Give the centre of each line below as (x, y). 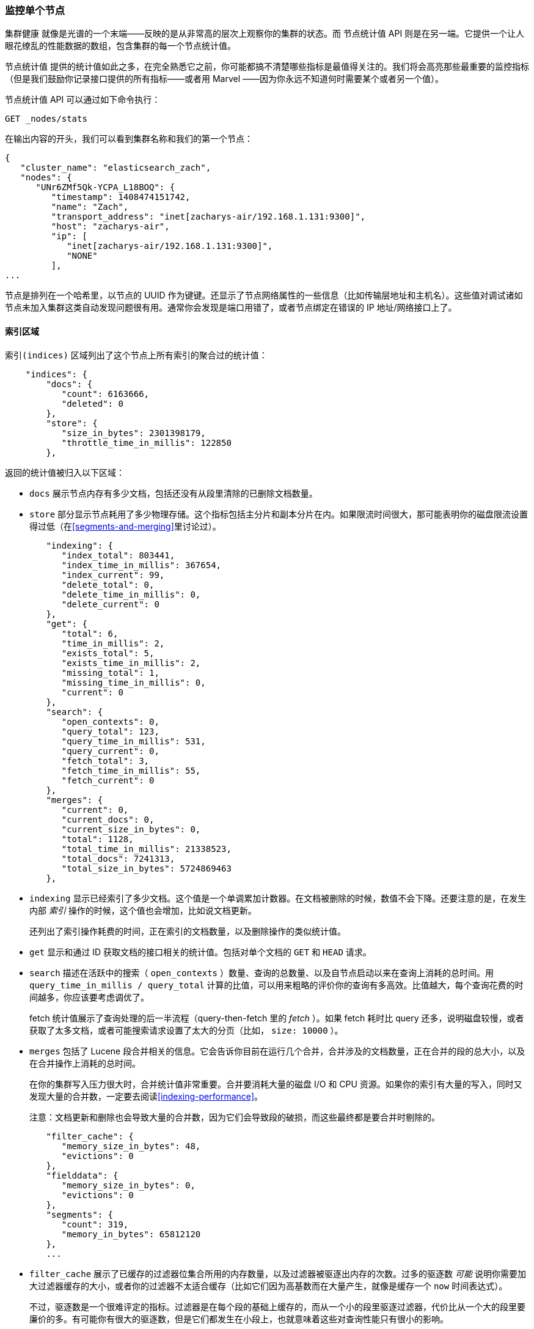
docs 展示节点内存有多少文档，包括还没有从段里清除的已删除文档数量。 (174, 493)
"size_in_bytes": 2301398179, (133, 433)
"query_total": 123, (110, 731)
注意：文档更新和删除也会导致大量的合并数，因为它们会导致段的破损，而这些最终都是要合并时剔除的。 (235, 1117)
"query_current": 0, (110, 751)
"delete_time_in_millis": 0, (131, 594)
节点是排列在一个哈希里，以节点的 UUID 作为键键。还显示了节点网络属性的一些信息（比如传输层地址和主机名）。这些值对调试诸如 (264, 295)
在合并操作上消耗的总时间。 (85, 1063)
